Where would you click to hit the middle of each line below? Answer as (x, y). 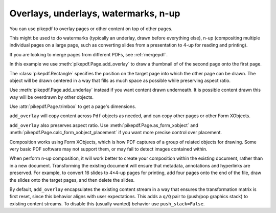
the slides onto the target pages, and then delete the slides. (72, 180)
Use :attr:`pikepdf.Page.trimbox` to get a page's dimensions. (73, 106)
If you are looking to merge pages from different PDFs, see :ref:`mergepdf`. (89, 54)
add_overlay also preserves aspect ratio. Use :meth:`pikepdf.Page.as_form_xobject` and (104, 125)
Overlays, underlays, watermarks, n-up (95, 13)
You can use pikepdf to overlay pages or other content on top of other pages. (91, 29)
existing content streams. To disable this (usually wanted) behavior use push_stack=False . (107, 204)
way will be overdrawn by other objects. (52, 97)
